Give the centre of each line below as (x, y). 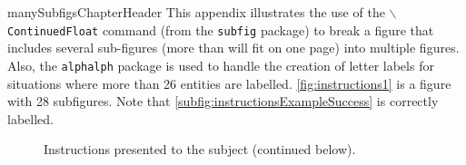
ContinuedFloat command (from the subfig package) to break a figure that (221, 29)
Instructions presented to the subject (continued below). (200, 149)
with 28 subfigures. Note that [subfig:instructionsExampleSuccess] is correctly (223, 101)
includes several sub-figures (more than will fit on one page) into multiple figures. (233, 48)
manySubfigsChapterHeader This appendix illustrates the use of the (196, 12)
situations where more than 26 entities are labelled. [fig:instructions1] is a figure (229, 83)
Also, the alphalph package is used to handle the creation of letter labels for (221, 65)
